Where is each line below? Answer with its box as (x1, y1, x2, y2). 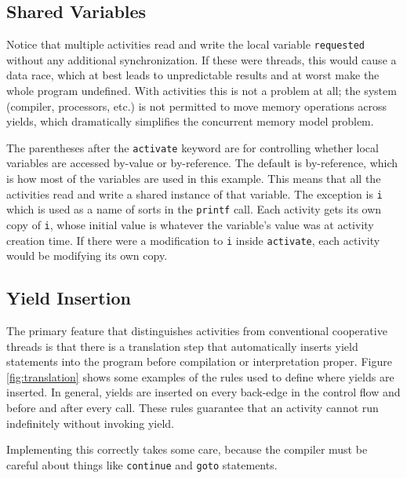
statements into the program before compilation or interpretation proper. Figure (6, 353, 392, 370)
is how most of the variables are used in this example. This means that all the (6, 170, 381, 187)
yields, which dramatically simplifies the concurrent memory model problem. (6, 113, 374, 130)
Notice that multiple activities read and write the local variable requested (6, 36, 365, 53)
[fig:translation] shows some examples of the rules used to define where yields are (6, 368, 394, 385)
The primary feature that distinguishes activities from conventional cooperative (6, 323, 387, 339)
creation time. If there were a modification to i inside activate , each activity (6, 232, 380, 248)
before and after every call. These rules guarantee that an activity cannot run (6, 400, 379, 416)
